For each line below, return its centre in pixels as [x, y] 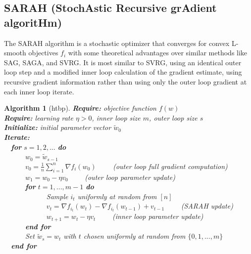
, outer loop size [173, 117]
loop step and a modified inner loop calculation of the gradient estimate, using [123, 72]
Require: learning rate [39, 117]
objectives [43, 53]
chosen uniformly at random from [134, 236]
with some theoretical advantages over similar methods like [158, 53]
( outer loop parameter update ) [130, 177]
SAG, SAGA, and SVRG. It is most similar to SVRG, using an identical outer [123, 62]
